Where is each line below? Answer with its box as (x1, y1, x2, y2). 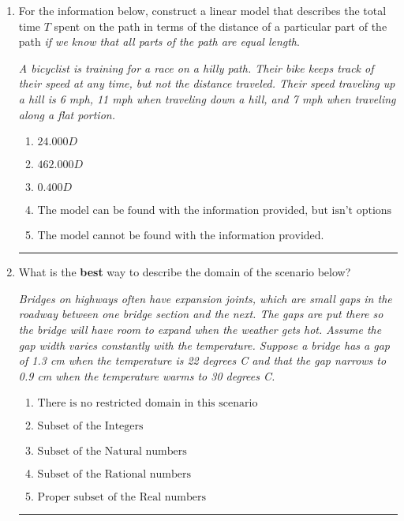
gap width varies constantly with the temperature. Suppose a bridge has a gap (18, 336, 390, 353)
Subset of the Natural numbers (37, 446, 187, 458)
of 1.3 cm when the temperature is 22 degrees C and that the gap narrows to (18, 352, 387, 369)
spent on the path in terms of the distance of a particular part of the (54, 17, 387, 34)
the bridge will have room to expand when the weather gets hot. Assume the (18, 320, 382, 337)
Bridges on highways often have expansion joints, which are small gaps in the (18, 290, 392, 306)
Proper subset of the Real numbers (37, 492, 206, 504)
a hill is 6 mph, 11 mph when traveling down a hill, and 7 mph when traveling (18, 90, 396, 107)
